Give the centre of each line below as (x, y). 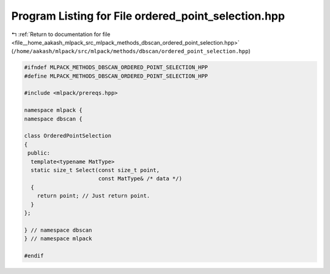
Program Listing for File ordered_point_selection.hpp (148, 16)
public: (39, 153)
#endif (34, 256)
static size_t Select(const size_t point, (95, 170)
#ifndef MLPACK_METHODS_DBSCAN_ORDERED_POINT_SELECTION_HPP (116, 68)
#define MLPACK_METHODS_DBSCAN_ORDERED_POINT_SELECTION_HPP (116, 76)
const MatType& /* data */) (140, 179)
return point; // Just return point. (94, 196)
